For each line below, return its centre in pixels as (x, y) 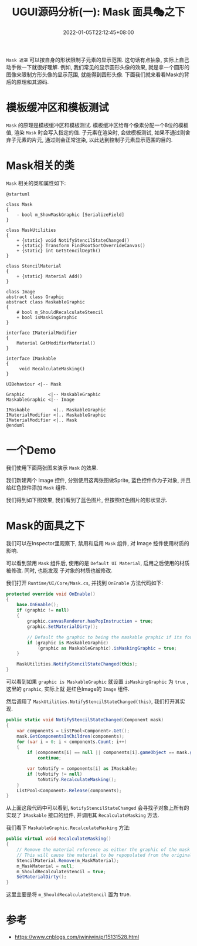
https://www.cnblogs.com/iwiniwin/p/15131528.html (77, 937)
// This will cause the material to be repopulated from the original (105, 855)
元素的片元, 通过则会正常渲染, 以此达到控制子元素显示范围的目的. (94, 140)
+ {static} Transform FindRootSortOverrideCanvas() (81, 245)
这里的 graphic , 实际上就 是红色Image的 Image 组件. (68, 689)
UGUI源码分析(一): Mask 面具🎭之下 (98, 12)
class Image (21, 292)
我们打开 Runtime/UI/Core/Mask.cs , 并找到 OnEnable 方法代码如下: (84, 583)
